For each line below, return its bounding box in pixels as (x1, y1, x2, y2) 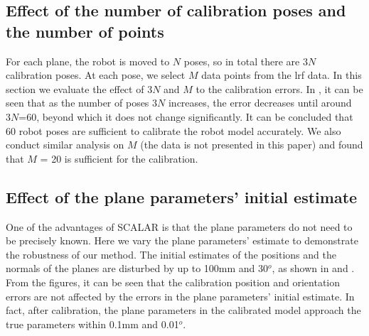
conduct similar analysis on (6, 137, 124, 152)
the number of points (6, 20, 164, 42)
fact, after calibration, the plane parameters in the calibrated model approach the (6, 303, 361, 318)
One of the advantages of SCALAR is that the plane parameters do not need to (6, 219, 353, 234)
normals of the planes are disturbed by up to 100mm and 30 (6, 261, 269, 276)
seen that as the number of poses (6, 95, 149, 110)
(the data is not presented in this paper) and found (140, 137, 363, 152)
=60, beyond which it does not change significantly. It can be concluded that (18, 109, 353, 124)
